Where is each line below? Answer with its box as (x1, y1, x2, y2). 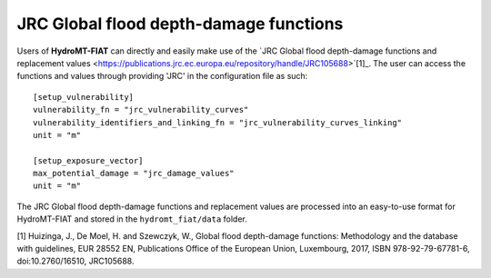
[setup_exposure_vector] (33, 155, 144, 165)
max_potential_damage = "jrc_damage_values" (33, 168, 235, 179)
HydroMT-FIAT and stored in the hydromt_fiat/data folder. (16, 213, 247, 224)
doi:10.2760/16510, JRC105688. (16, 255, 135, 267)
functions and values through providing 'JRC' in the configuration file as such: (16, 71, 308, 82)
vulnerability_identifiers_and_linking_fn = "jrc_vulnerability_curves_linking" (33, 117, 403, 127)
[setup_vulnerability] (33, 92, 135, 102)
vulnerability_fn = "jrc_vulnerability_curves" (33, 104, 249, 115)
